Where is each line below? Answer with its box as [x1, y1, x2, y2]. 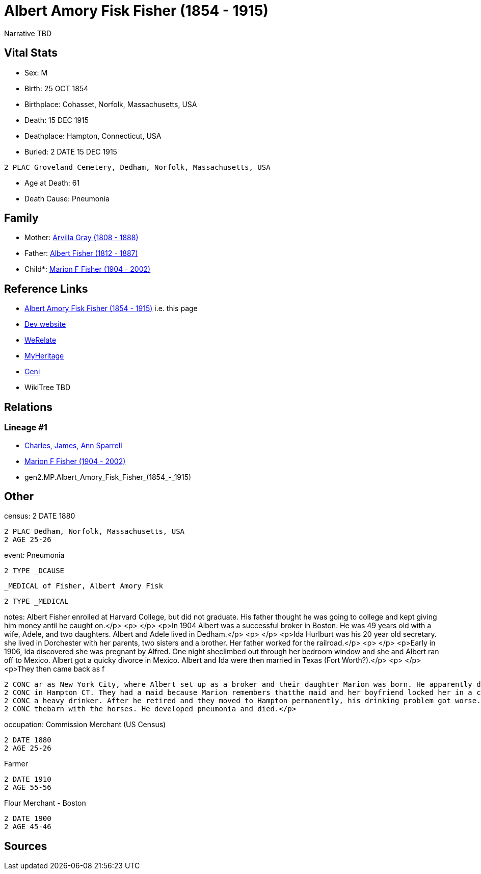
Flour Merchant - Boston [4, 799, 86, 808]
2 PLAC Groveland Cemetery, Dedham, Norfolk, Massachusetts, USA [4, 163, 271, 171]
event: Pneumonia [4, 551, 65, 560]
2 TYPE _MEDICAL [4, 597, 69, 606]
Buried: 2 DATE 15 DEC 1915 [24, 147, 117, 156]
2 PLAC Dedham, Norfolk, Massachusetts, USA [4, 527, 185, 536]
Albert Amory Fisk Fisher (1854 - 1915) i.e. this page [24, 304, 198, 313]
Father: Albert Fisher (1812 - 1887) [24, 249, 138, 258]
